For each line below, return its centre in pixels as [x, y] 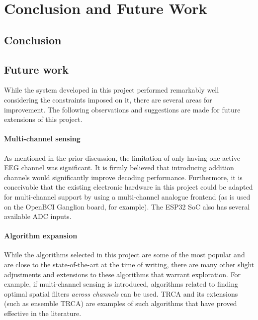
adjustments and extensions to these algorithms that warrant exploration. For [123, 274]
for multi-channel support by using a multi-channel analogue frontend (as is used [127, 196]
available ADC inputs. [38, 216]
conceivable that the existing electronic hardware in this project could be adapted [129, 187]
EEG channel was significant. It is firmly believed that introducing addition [119, 167]
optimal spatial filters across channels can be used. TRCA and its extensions [121, 293]
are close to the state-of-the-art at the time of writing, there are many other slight [129, 265]
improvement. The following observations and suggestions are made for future [122, 109]
